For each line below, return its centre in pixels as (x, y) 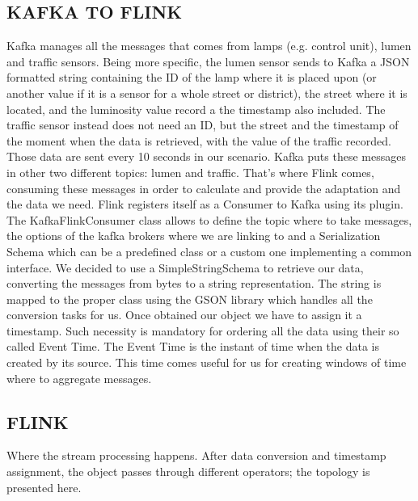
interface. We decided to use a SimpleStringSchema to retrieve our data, (185, 267)
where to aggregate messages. (79, 378)
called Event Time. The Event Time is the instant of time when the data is (193, 346)
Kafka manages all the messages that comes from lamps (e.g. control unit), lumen (209, 46)
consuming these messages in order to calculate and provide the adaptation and (204, 188)
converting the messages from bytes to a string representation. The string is (194, 283)
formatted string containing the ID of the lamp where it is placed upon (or (192, 77)
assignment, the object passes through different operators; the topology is (188, 472)
